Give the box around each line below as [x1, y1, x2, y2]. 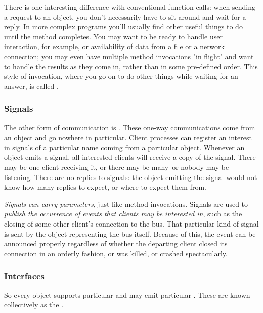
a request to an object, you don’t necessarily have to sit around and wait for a [4, 11, 246, 22]
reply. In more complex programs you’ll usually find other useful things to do [4, 21, 243, 32]
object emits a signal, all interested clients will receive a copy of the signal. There [4, 152, 256, 162]
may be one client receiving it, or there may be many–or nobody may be [4, 161, 229, 172]
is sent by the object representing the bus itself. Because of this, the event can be [4, 228, 256, 239]
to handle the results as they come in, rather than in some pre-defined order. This [4, 61, 258, 71]
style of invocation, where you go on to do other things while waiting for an [4, 71, 238, 81]
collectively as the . [4, 299, 64, 310]
